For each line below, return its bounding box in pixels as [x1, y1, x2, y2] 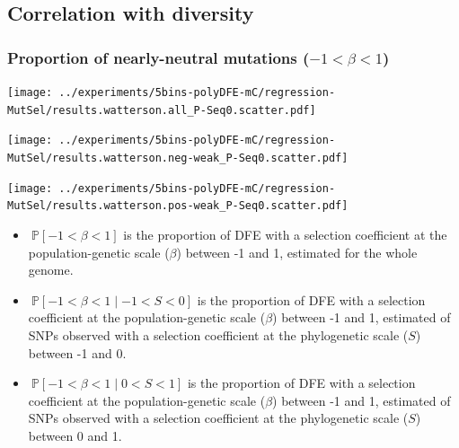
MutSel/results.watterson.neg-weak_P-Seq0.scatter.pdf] [7, 151, 349, 164]
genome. [28, 260, 74, 279]
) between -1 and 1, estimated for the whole [176, 242, 418, 261]
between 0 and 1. [28, 426, 122, 444]
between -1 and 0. [28, 343, 127, 362]
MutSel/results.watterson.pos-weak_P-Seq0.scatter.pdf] [7, 199, 349, 213]
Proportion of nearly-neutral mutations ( [7, 46, 310, 68]
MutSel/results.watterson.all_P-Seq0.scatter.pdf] [7, 103, 316, 117]
